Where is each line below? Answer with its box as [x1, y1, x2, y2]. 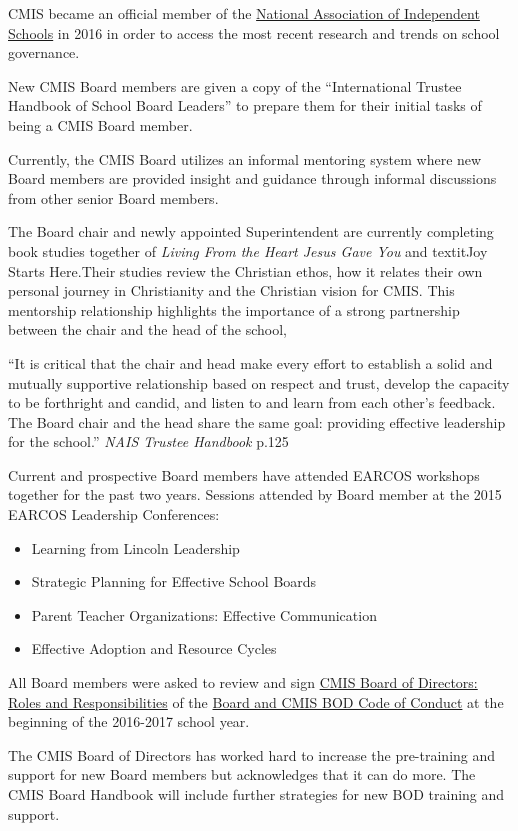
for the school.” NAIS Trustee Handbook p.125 [8, 431, 289, 452]
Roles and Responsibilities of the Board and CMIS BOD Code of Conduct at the [8, 691, 504, 712]
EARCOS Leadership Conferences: [8, 504, 220, 525]
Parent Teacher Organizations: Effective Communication [31, 604, 377, 625]
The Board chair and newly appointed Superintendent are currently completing [8, 221, 494, 242]
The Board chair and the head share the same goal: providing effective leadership [8, 411, 506, 432]
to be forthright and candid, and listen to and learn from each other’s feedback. [8, 392, 496, 413]
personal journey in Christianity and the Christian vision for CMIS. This [8, 280, 455, 301]
